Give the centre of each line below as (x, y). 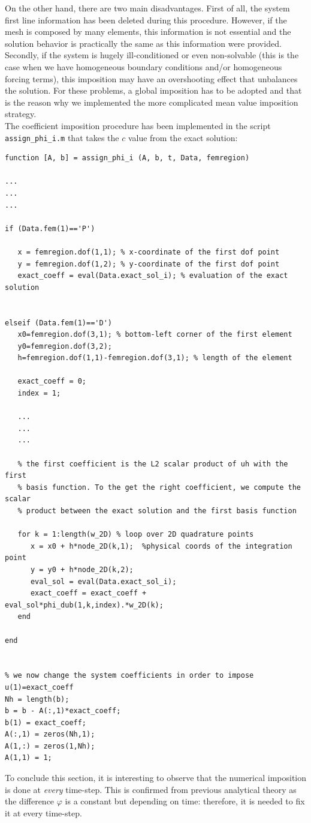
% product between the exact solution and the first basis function (157, 511)
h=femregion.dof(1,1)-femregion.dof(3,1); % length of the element (155, 358)
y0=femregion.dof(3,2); (65, 346)
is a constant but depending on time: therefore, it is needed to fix (185, 801)
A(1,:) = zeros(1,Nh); (50, 746)
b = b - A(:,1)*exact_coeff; (63, 711)
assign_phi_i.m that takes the (62, 137)
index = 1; (39, 393)
